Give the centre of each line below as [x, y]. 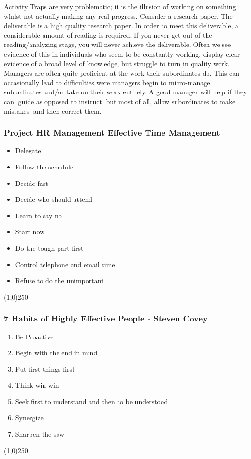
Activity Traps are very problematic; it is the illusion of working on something [120, 6]
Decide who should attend [54, 199]
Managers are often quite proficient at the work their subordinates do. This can [122, 73]
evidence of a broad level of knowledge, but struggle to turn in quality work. [117, 63]
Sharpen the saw [40, 434]
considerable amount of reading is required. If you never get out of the [108, 35]
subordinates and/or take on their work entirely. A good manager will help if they [125, 92]
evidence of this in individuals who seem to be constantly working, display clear [122, 54]
